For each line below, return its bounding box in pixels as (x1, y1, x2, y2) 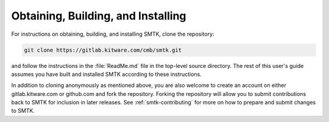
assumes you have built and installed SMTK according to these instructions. (11, 70, 202, 78)
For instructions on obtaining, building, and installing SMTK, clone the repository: (11, 30, 214, 38)
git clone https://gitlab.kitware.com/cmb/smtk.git (24, 46, 182, 53)
